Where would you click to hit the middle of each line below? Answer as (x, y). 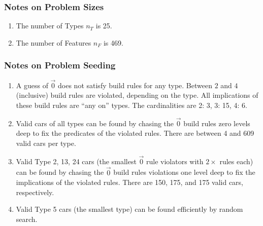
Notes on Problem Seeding (60, 65)
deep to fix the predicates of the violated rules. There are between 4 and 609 (135, 133)
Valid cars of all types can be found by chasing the (95, 123)
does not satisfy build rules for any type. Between (135, 85)
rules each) (236, 161)
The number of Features (54, 42)
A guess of (32, 85)
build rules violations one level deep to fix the (184, 172)
